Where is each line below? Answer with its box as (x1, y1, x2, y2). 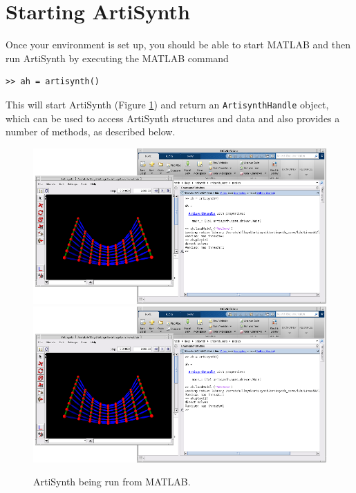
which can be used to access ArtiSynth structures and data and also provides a (6, 110, 340, 125)
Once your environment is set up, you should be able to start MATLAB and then (6, 37, 350, 52)
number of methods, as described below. (6, 124, 176, 139)
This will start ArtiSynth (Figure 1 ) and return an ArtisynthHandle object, (6, 97, 329, 111)
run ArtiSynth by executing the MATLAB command (6, 50, 229, 65)
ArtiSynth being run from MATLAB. (33, 474, 191, 489)
